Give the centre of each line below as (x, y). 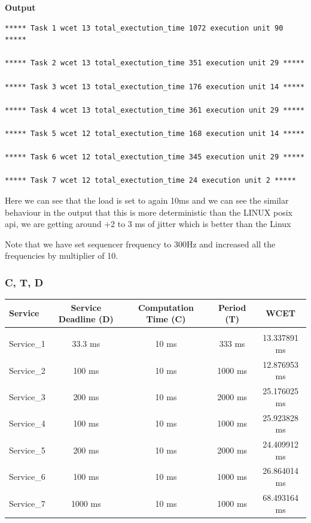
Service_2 (27, 370)
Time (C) (166, 319)
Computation (166, 307)
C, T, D (24, 282)
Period (232, 307)
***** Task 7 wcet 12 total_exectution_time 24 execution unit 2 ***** (150, 181)
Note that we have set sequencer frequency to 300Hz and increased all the (140, 244)
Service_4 (27, 423)
